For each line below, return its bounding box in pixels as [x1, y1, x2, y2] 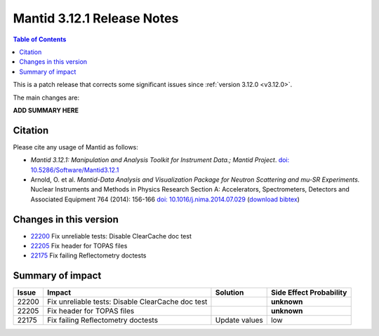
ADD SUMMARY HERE [13, 106, 79, 114]
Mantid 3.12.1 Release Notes [13, 11, 179, 26]
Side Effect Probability [270, 288, 347, 297]
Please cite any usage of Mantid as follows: [13, 142, 138, 151]
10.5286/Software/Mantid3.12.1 [30, 166, 119, 174]
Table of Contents [13, 35, 67, 43]
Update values [215, 316, 263, 325]
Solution [215, 288, 244, 297]
